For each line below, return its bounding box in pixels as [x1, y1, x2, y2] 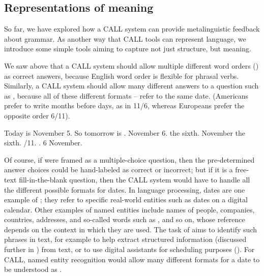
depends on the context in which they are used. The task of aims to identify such [4, 224, 257, 234]
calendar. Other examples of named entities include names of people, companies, [4, 204, 255, 214]
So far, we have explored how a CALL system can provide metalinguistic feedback [4, 23, 260, 34]
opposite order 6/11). [4, 110, 70, 120]
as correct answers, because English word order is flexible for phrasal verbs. [4, 70, 239, 81]
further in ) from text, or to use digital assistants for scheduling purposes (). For [4, 244, 255, 255]
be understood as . [4, 264, 62, 274]
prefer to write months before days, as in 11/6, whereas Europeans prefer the [4, 100, 245, 111]
